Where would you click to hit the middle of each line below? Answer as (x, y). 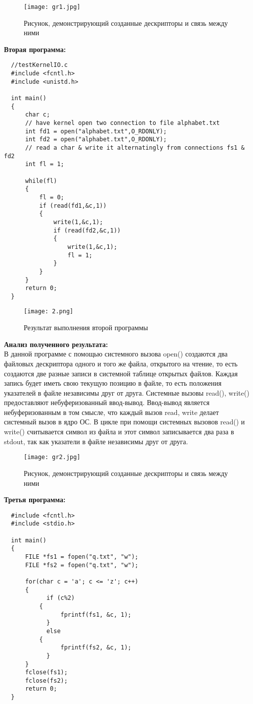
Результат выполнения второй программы (86, 327)
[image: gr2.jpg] (52, 457)
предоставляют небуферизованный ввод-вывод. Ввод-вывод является (107, 402)
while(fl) (41, 181)
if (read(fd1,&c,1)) (73, 205)
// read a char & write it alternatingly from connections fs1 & (135, 148)
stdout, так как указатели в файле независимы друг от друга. (96, 441)
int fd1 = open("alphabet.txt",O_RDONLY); (96, 131)
